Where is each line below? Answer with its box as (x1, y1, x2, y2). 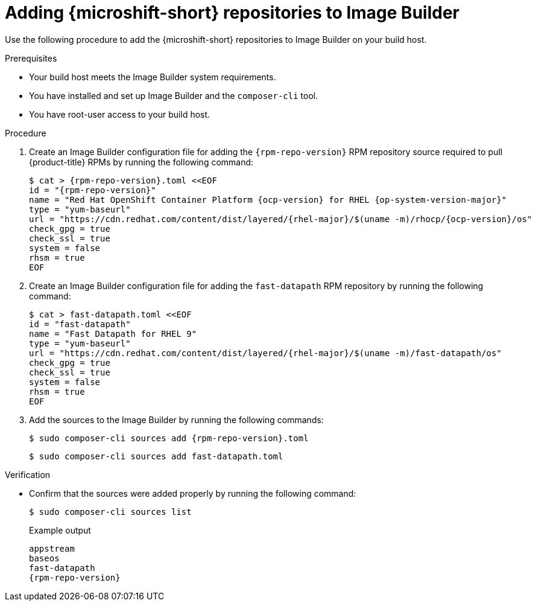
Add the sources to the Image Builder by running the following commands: (29, 414, 324, 425)
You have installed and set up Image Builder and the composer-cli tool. (29, 90, 318, 101)
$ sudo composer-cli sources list (29, 506, 192, 517)
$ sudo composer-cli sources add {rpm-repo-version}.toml (29, 433, 309, 443)
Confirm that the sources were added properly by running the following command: (29, 488, 356, 499)
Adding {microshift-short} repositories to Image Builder (5, 2, 459, 23)
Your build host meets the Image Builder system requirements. (29, 71, 276, 82)
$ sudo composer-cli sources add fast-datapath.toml (29, 451, 283, 461)
